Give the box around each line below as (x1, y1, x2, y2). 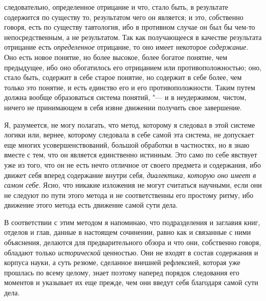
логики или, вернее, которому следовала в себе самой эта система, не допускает (4, 129, 254, 140)
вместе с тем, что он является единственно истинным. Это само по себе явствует (4, 149, 257, 160)
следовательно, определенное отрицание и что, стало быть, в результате (4, 2, 228, 12)
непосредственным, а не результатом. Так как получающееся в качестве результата (4, 31, 262, 42)
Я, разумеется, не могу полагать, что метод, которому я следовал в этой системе (4, 119, 255, 130)
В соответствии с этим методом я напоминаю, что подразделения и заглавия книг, (4, 216, 260, 227)
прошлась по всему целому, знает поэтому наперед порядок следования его (4, 267, 239, 277)
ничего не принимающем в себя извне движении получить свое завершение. (4, 102, 242, 112)
